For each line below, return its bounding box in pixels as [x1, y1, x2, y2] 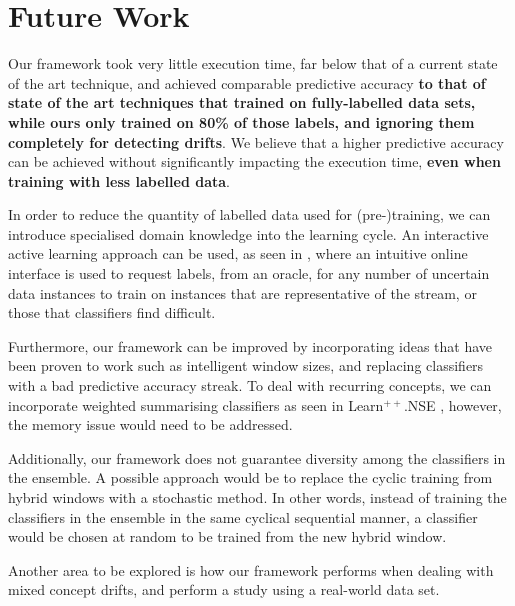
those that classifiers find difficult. [8, 302, 216, 323]
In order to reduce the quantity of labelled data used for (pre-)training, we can [8, 204, 491, 225]
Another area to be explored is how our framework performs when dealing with [8, 559, 494, 580]
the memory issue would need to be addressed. [8, 414, 293, 435]
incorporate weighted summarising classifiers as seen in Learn [8, 394, 384, 415]
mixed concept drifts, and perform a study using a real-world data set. [8, 579, 440, 600]
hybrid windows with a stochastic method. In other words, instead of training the [8, 487, 507, 507]
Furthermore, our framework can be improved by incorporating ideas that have [8, 335, 493, 356]
